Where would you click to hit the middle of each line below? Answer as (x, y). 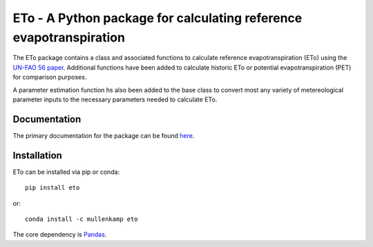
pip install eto (52, 188)
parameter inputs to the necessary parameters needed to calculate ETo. (115, 99)
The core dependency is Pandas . (60, 235)
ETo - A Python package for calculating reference (157, 18)
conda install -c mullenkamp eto (82, 219)
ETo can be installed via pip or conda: (66, 172)
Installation (37, 155)
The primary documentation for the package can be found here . (104, 135)
